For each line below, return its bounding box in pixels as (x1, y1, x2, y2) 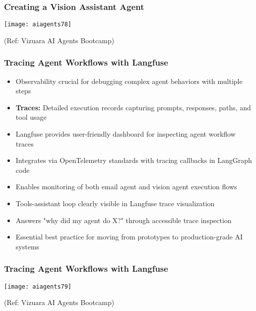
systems (15, 241, 40, 251)
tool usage (15, 112, 47, 122)
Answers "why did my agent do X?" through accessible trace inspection (15, 215, 232, 225)
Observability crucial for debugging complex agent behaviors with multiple (15, 76, 243, 86)
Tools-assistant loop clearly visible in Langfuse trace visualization (15, 198, 215, 209)
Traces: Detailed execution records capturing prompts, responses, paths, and (15, 102, 251, 112)
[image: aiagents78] (4, 21, 72, 28)
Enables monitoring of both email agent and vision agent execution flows (15, 181, 237, 192)
